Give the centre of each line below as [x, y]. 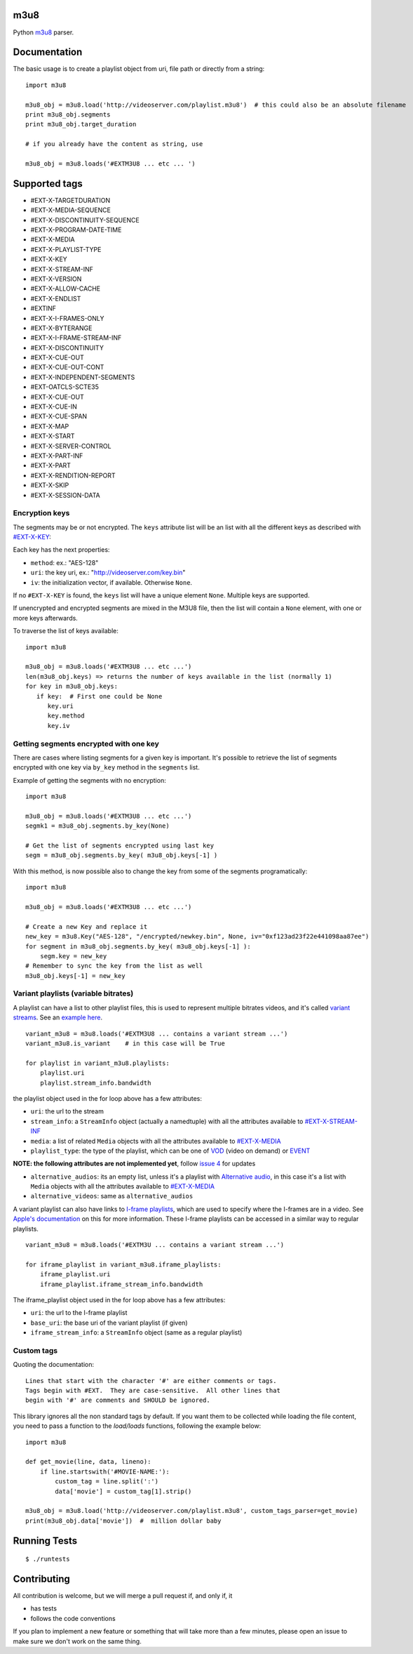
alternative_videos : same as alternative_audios [112, 1196]
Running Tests [45, 1541]
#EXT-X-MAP [50, 426]
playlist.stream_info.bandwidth [95, 1083]
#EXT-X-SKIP [50, 485]
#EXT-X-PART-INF [57, 456]
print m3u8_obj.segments [68, 114]
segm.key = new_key [73, 956]
